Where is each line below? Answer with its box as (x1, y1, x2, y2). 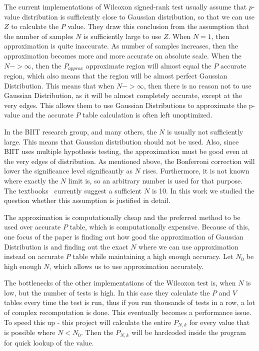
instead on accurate (4, 251, 64, 261)
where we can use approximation (138, 241, 238, 251)
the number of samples (4, 30, 73, 41)
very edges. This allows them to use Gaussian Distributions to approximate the (4, 99, 247, 110)
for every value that (189, 316, 250, 327)
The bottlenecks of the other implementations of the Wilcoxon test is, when (4, 277, 236, 288)
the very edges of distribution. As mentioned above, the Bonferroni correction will (4, 155, 255, 166)
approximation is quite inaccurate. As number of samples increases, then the (4, 40, 238, 51)
